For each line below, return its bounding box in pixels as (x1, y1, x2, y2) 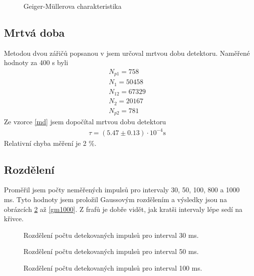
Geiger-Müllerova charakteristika (23, 1, 122, 11)
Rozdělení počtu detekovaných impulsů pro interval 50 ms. (23, 246, 199, 256)
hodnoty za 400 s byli (4, 57, 69, 68)
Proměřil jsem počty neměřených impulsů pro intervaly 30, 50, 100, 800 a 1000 (4, 184, 240, 195)
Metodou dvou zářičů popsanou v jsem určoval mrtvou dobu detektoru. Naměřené (4, 47, 250, 58)
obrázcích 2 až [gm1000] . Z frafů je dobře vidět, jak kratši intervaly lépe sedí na (4, 204, 243, 214)
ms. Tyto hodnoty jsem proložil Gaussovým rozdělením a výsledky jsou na (4, 194, 227, 204)
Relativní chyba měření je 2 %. (4, 138, 96, 148)
